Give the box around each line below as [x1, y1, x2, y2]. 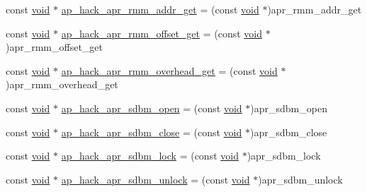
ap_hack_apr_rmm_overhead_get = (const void [61, 63, 278, 78]
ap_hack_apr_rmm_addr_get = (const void [61, 2, 259, 16]
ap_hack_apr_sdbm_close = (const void [61, 124, 242, 139]
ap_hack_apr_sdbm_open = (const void [61, 100, 242, 115]
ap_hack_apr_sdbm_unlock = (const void [61, 172, 250, 186]
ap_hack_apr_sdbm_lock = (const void [61, 148, 239, 163]
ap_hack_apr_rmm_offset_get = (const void [61, 25, 263, 40]
